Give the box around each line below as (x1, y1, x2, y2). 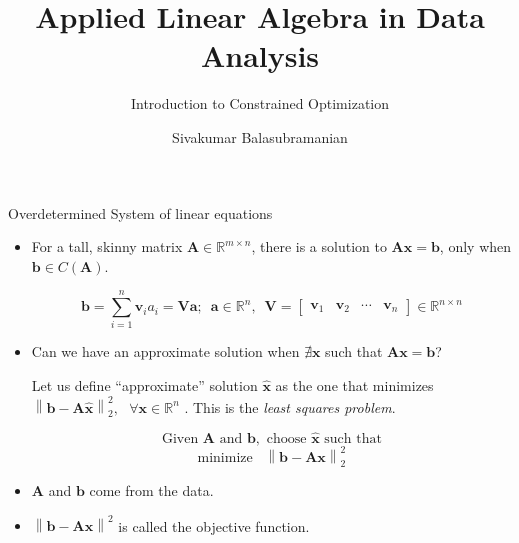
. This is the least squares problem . (184, 396, 396, 417)
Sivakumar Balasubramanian (172, 126, 348, 147)
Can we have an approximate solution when (31, 341, 300, 362)
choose (266, 431, 307, 446)
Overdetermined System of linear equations (8, 202, 273, 223)
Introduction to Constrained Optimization (130, 93, 390, 114)
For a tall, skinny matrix (31, 236, 183, 257)
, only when (439, 236, 512, 257)
